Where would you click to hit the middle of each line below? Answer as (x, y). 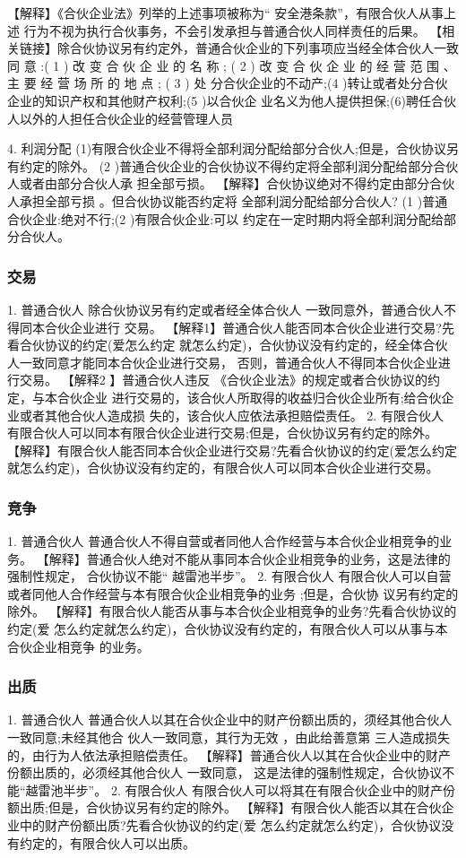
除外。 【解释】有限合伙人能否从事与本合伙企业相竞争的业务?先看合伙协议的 (232, 611)
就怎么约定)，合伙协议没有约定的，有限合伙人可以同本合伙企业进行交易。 (223, 468)
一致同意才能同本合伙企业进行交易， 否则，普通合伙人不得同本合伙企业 (229, 362)
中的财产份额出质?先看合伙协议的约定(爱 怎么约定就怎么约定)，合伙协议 (230, 825)
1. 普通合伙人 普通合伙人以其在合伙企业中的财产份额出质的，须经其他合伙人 (230, 719)
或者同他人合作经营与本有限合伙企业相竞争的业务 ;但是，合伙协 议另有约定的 (233, 593)
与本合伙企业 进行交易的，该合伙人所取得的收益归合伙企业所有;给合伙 (237, 397)
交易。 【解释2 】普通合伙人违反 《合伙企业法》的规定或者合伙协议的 (223, 380)
